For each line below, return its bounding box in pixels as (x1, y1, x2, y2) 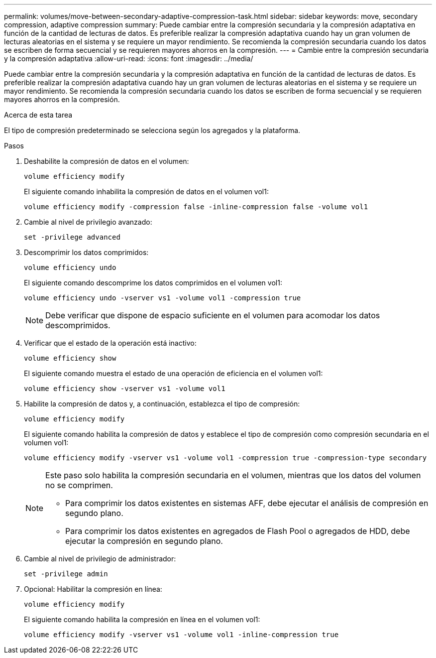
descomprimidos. (45, 320, 110, 330)
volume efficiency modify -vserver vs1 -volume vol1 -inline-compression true (24, 631, 339, 639)
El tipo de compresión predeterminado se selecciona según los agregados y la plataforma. (4, 126, 301, 134)
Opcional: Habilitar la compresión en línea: (24, 585, 162, 593)
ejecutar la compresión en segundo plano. (65, 536, 223, 546)
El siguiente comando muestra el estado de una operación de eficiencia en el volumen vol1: (24, 369, 323, 378)
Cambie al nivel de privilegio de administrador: (24, 554, 176, 563)
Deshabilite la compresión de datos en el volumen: (24, 157, 189, 165)
